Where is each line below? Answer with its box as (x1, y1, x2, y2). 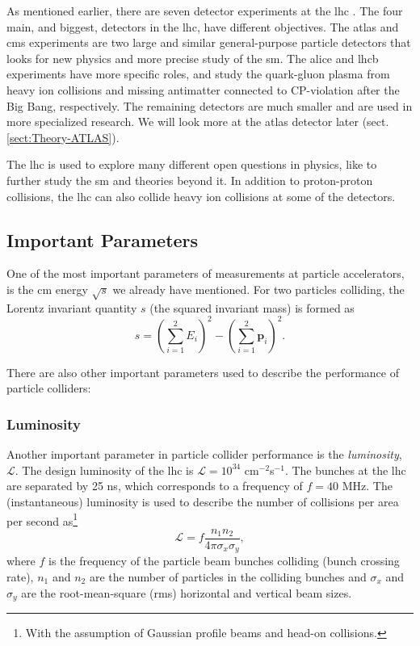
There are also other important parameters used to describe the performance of (6, 363, 399, 380)
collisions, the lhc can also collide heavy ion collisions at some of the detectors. (6, 187, 396, 204)
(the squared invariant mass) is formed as (149, 299, 355, 316)
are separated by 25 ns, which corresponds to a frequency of (6, 477, 303, 494)
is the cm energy (6, 280, 88, 297)
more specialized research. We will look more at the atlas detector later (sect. (6, 113, 389, 130)
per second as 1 (6, 510, 78, 529)
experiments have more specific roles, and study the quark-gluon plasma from (6, 65, 390, 82)
